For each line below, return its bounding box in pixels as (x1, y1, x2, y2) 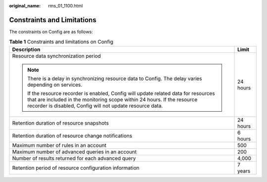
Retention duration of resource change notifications (12, 132, 133, 139)
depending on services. (27, 81, 83, 88)
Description (12, 46, 41, 53)
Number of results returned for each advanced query (12, 155, 136, 162)
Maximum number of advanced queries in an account (12, 148, 137, 155)
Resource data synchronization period (12, 52, 101, 59)
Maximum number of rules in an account (12, 141, 106, 148)
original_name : (9, 3, 41, 8)
